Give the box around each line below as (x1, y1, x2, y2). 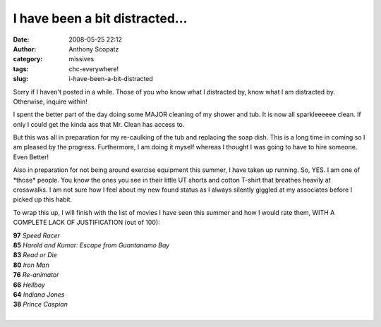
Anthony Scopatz (68, 44, 119, 53)
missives (68, 55, 95, 63)
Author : (13, 44, 37, 53)
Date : (13, 35, 30, 44)
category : (13, 55, 43, 63)
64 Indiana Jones (13, 290, 65, 299)
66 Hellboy (13, 280, 45, 289)
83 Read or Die (13, 251, 58, 259)
